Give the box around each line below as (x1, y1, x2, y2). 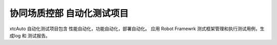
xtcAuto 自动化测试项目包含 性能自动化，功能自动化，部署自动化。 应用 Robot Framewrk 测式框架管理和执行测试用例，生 (9, 26, 265, 32)
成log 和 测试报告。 (9, 32, 51, 38)
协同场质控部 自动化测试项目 (9, 8, 129, 19)
